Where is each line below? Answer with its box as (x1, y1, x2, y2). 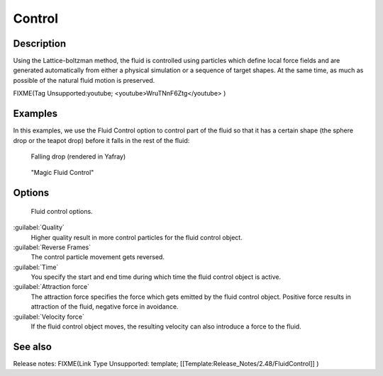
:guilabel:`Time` (13, 263, 59, 271)
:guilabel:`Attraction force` (13, 283, 90, 291)
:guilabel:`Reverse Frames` (13, 243, 91, 251)
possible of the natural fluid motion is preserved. (13, 76, 155, 84)
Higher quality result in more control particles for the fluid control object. (30, 233, 243, 241)
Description (13, 38, 67, 50)
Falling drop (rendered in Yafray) (30, 152, 126, 161)
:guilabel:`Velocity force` (13, 312, 85, 321)
